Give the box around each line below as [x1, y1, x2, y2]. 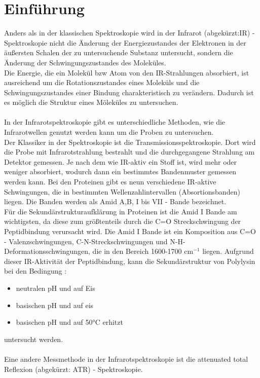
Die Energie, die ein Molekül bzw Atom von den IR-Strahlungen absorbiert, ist [4, 67, 249, 78]
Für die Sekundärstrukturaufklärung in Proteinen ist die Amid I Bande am [4, 206, 237, 216]
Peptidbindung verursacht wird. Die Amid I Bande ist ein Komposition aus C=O [4, 226, 256, 236]
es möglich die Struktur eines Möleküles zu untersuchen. [4, 97, 178, 107]
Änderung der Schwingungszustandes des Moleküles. [4, 57, 166, 67]
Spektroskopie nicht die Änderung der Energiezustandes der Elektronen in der [4, 37, 246, 48]
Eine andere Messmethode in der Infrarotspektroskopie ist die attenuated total [4, 353, 248, 364]
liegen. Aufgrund [202, 246, 254, 256]
